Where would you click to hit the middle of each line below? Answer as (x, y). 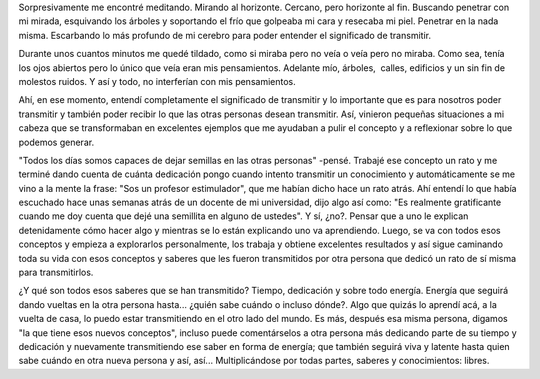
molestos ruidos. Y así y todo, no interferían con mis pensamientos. (157, 81)
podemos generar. (56, 142)
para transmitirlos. (56, 272)
